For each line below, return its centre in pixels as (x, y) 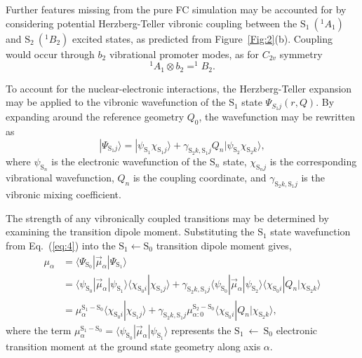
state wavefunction (310, 232)
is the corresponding (313, 161)
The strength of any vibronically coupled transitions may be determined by (167, 218)
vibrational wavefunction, (60, 177)
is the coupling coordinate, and (200, 177)
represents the (201, 330)
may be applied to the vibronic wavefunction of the (116, 102)
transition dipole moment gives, (224, 245)
